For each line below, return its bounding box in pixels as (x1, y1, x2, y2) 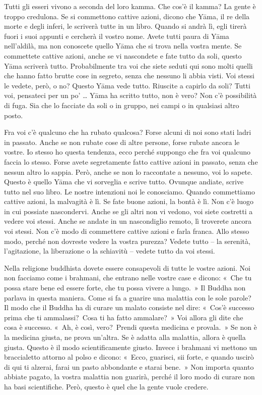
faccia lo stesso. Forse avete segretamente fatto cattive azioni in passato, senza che (4, 156, 258, 167)
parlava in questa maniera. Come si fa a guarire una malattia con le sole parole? (4, 292, 251, 303)
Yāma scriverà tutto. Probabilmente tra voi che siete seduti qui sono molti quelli (4, 60, 253, 71)
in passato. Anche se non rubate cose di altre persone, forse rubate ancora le (4, 136, 240, 147)
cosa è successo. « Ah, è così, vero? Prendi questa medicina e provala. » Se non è (4, 322, 257, 332)
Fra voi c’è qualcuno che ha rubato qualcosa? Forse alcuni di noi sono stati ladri (4, 127, 251, 137)
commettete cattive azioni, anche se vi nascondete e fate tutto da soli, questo (4, 50, 242, 61)
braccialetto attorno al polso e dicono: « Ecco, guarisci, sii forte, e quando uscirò (4, 352, 254, 362)
